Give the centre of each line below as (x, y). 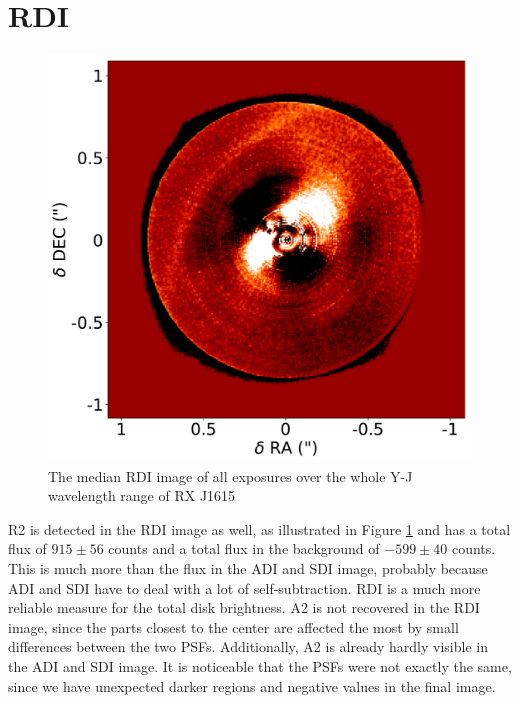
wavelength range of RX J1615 (142, 495)
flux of (27, 548)
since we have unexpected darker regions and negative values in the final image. (252, 685)
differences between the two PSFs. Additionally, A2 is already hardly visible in (248, 646)
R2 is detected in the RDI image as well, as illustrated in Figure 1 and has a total (259, 528)
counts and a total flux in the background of (244, 548)
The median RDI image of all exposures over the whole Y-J (230, 475)
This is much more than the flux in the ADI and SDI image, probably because (248, 567)
